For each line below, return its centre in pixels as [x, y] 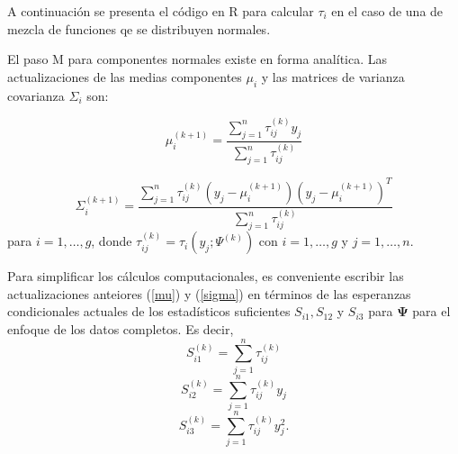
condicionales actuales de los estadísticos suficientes [149, 311]
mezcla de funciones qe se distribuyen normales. [139, 28]
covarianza [36, 95]
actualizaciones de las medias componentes [125, 76]
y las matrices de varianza [333, 76]
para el [431, 311]
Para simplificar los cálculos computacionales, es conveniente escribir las [206, 276]
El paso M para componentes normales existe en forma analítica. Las [198, 59]
